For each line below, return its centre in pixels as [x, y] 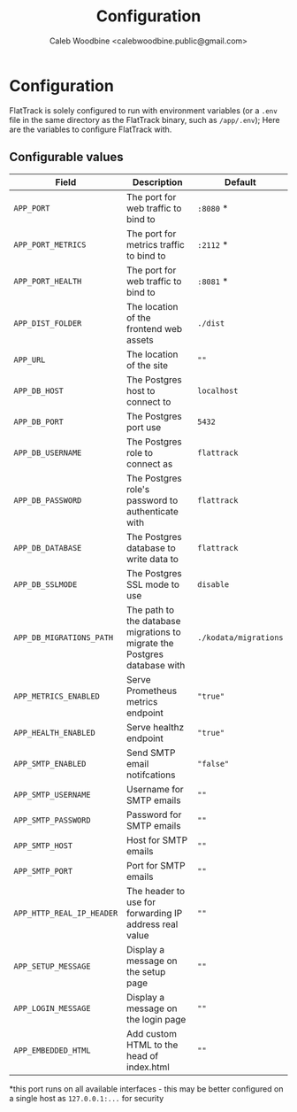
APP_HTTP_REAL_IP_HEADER [66, 913]
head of [143, 1055]
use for [141, 902]
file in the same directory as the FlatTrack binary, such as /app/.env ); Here [145, 120]
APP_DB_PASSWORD [48, 500]
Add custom [152, 1033]
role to [140, 452]
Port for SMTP [156, 865]
